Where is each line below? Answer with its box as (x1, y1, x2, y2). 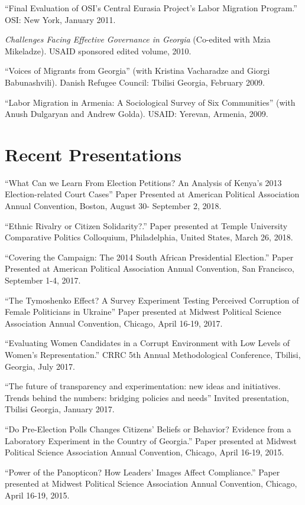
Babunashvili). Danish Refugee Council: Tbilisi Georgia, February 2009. (5, 76, 265, 88)
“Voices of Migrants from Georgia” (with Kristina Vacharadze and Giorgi (5, 64, 270, 77)
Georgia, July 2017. (5, 360, 75, 372)
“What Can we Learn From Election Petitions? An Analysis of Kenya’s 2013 (5, 176, 282, 188)
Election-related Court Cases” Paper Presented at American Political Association (5, 188, 300, 200)
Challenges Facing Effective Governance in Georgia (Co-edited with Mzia (5, 33, 271, 45)
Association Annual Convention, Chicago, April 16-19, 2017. (5, 317, 223, 329)
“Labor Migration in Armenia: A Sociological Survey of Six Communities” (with (5, 96, 296, 108)
